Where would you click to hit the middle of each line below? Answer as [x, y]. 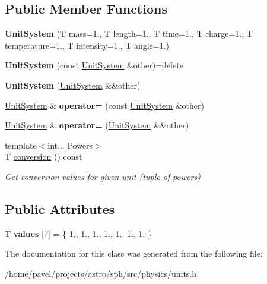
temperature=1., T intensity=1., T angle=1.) [87, 45]
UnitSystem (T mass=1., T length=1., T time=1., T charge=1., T [129, 34]
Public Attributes [60, 208]
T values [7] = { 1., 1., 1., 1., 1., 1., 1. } [78, 233]
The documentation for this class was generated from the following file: [134, 253]
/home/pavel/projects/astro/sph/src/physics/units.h [101, 273]
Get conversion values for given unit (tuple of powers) [103, 176]
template [21, 145]
